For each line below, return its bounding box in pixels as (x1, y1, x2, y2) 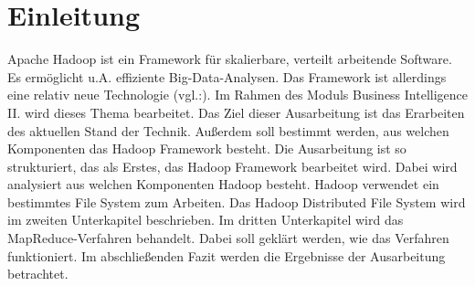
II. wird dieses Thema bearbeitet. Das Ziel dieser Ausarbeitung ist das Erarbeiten (7, 102, 465, 122)
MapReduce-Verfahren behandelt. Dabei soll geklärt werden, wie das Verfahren (7, 228, 449, 248)
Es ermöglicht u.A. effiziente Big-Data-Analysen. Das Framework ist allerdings (7, 67, 447, 86)
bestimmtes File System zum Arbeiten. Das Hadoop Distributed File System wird (7, 192, 466, 211)
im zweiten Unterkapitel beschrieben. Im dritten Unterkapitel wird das (7, 210, 404, 229)
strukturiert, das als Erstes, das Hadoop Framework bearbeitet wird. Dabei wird (7, 156, 458, 175)
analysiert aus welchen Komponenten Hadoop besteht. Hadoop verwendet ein (7, 175, 439, 194)
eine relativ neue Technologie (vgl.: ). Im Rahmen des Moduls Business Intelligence (7, 85, 469, 104)
